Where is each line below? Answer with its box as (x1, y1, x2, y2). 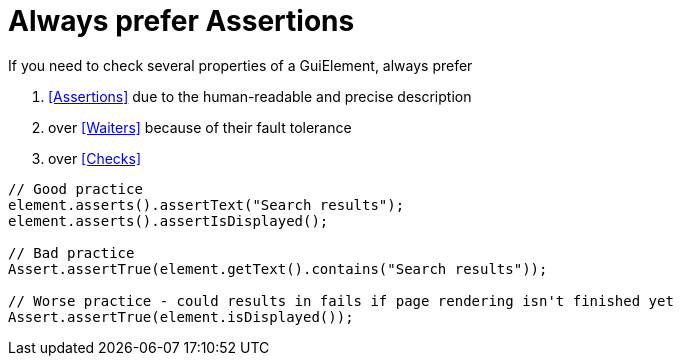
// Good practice (8, 180, 143, 197)
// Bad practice (8, 244, 135, 261)
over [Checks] (48, 149, 142, 167)
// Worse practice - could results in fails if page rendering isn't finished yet (8, 292, 674, 309)
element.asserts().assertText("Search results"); (8, 196, 405, 213)
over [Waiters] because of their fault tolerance (48, 118, 352, 136)
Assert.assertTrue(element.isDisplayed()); (8, 308, 354, 325)
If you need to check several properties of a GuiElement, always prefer (8, 56, 473, 74)
